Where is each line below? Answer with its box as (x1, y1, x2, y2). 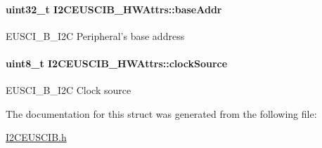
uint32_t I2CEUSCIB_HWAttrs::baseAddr (6, 1, 222, 16)
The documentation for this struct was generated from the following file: (6, 106, 317, 121)
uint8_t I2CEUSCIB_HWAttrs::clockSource (6, 55, 228, 70)
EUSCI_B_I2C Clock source (6, 83, 131, 97)
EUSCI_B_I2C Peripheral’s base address (6, 28, 185, 43)
